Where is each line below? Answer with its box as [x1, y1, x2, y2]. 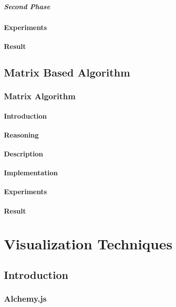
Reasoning [4, 129, 39, 139]
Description [4, 148, 44, 158]
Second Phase [4, 1, 50, 11]
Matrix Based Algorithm [4, 64, 131, 79]
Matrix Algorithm [4, 90, 76, 102]
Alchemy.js [4, 292, 47, 305]
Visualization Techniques [4, 234, 173, 254]
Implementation [4, 168, 58, 178]
